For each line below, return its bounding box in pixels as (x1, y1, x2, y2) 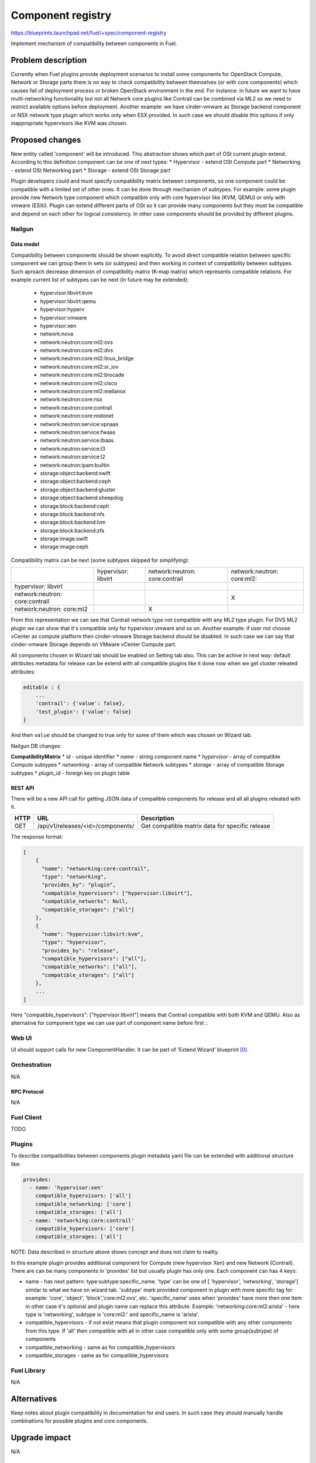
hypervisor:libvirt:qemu (40, 297, 97, 304)
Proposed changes (11, 135, 81, 145)
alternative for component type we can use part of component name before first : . (11, 1019, 209, 1026)
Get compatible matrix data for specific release (140, 822, 270, 830)
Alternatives (11, 1393, 57, 1404)
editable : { (23, 684, 61, 691)
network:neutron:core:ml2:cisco (40, 379, 118, 386)
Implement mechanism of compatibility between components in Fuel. (11, 40, 177, 47)
